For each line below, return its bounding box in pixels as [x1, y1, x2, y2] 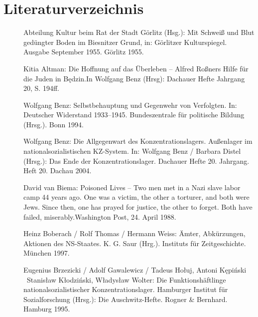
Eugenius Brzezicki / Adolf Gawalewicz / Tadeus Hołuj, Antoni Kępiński [23, 265, 247, 275]
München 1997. [23, 248, 70, 258]
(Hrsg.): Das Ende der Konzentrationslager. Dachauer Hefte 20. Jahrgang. [23, 155, 250, 166]
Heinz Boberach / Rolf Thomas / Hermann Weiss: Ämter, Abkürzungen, [23, 228, 246, 239]
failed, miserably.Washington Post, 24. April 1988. [23, 211, 176, 222]
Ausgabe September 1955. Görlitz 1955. [23, 46, 144, 57]
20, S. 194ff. [23, 83, 59, 93]
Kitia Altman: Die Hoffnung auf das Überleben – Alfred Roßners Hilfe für [23, 63, 249, 73]
